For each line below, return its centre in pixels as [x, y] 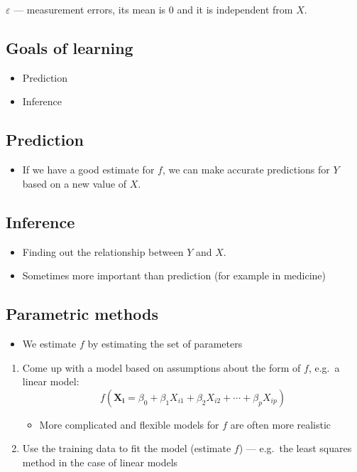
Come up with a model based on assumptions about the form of [161, 367]
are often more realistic [281, 424]
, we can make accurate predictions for [246, 170]
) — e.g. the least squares [295, 448]
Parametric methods [82, 314]
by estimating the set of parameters [165, 343]
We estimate [49, 343]
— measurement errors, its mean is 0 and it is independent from [153, 9]
